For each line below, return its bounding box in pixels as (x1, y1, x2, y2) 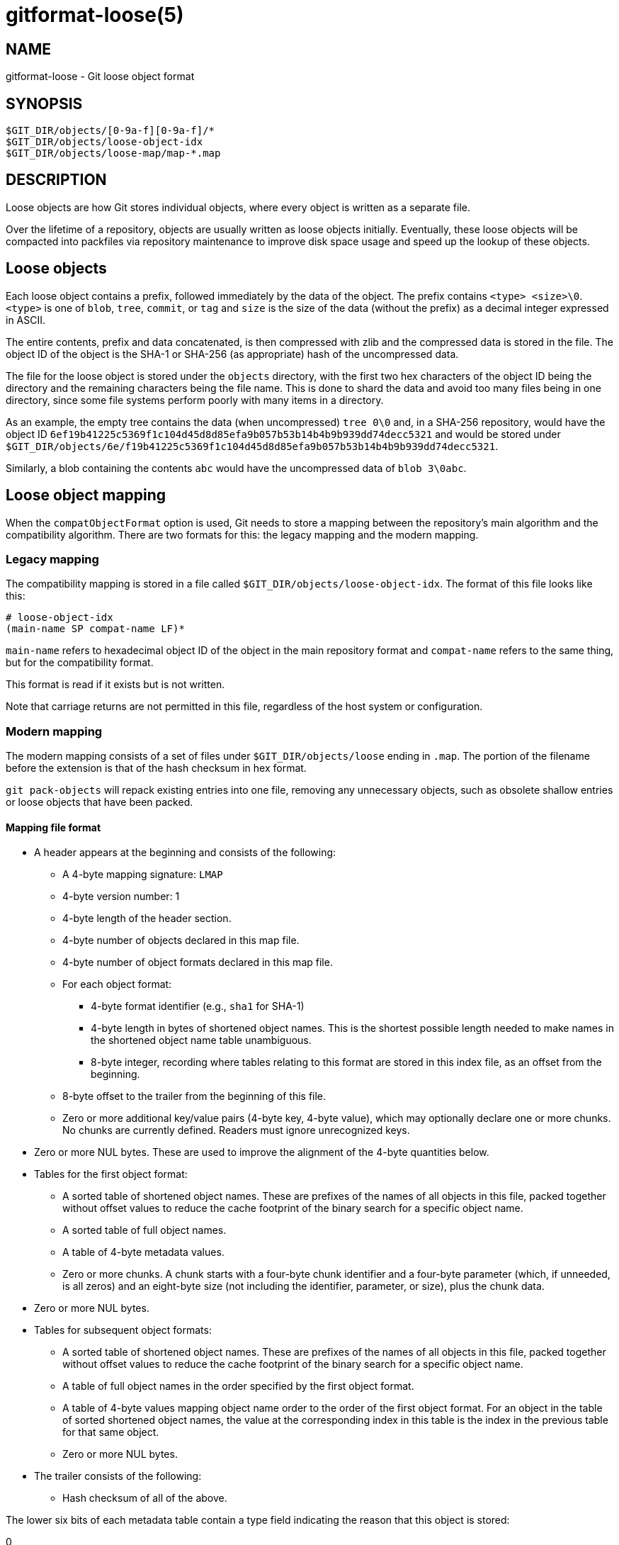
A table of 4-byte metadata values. (62, 1246, 225, 1259)
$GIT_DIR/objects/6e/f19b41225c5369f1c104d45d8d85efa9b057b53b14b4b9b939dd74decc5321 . (6, 439, 499, 452)
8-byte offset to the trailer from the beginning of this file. (62, 1090, 326, 1103)
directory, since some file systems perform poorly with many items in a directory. (6, 393, 384, 406)
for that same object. (62, 1426, 159, 1439)
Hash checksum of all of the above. (62, 1492, 227, 1505)
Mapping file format (6, 821, 101, 833)
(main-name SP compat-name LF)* (6, 623, 185, 635)
